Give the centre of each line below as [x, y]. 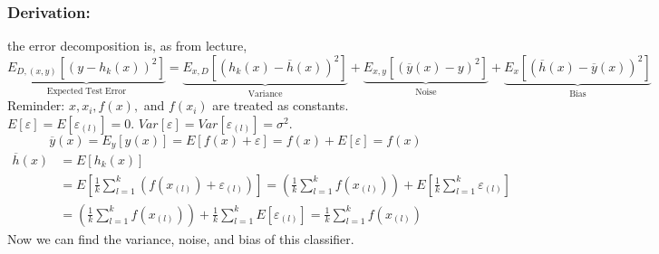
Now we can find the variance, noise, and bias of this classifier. [181, 238]
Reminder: [36, 105]
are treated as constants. [281, 105]
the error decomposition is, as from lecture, [127, 46]
